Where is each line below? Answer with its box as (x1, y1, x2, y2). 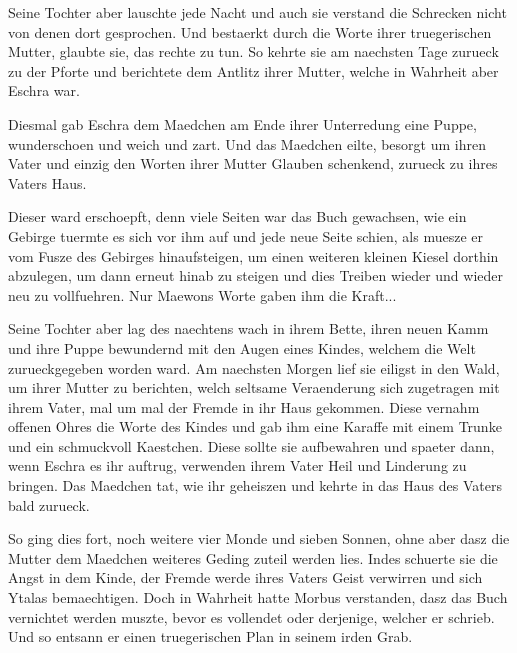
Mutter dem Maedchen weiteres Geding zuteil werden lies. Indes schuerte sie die (8, 547, 498, 568)
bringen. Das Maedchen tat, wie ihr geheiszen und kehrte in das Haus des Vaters (8, 475, 502, 496)
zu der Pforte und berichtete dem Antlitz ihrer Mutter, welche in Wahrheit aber (8, 60, 499, 81)
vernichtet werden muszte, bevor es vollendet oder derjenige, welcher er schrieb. (8, 606, 495, 627)
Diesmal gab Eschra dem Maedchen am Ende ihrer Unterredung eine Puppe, (8, 113, 477, 134)
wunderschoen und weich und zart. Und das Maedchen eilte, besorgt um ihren (8, 133, 486, 154)
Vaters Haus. (8, 172, 87, 193)
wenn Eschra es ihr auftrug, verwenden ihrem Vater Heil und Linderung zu (8, 455, 467, 476)
